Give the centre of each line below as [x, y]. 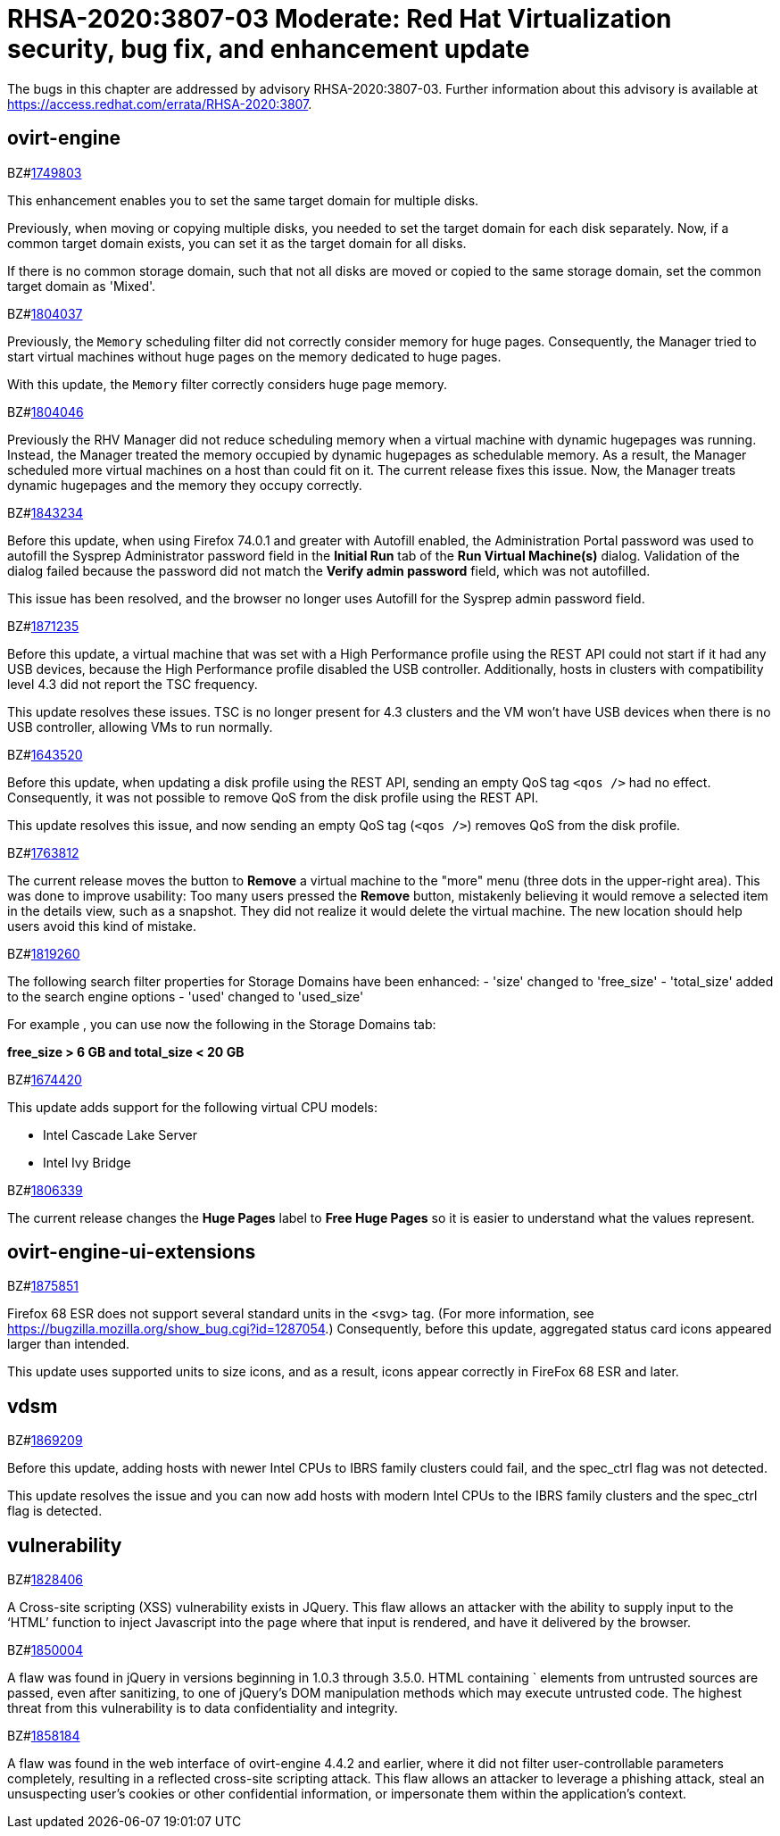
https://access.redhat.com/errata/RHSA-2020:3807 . [160, 104]
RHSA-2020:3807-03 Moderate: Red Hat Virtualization [340, 19]
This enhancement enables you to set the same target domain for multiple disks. [243, 200]
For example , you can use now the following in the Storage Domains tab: [222, 1024]
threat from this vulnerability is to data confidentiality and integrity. [203, 1708]
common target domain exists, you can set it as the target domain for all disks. [237, 243]
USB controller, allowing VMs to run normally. [140, 727]
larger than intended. [69, 1344]
